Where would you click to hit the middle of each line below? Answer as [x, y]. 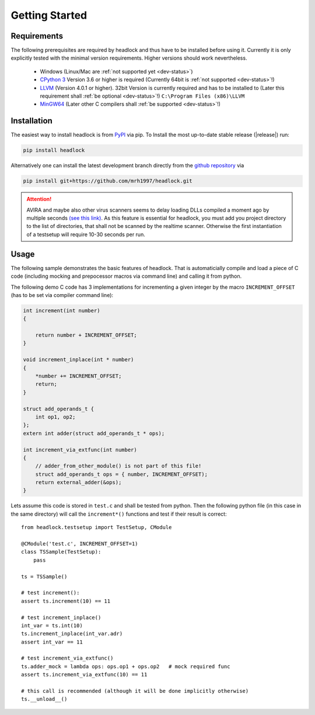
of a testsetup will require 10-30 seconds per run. [86, 234]
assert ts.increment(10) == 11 [66, 601]
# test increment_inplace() [61, 617]
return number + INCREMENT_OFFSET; [86, 335]
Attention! [39, 199]
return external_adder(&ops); [78, 483]
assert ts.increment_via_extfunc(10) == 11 [84, 675]
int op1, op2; [55, 417]
